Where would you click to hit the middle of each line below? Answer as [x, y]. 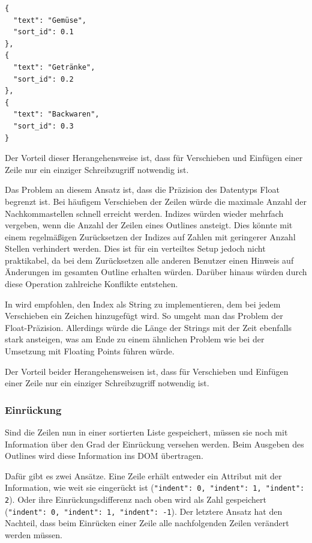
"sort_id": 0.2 [43, 79]
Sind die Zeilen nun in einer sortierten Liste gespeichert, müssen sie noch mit [146, 432]
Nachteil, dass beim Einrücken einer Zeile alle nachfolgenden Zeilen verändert [147, 523]
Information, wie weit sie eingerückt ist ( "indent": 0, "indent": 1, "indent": [155, 487]
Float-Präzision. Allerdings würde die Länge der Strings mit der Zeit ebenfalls [148, 327]
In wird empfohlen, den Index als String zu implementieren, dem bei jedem [143, 304]
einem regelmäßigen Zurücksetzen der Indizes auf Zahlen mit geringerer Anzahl [150, 236]
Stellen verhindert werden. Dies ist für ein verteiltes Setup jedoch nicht [135, 248]
